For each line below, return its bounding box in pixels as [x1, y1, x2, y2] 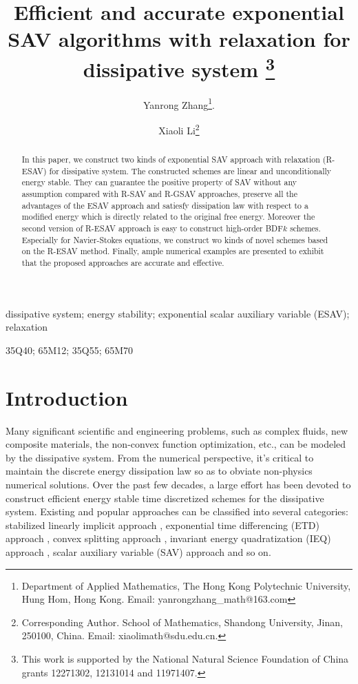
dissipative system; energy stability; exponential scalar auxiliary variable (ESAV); [6, 306, 350, 320]
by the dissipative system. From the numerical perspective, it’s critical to [6, 450, 314, 464]
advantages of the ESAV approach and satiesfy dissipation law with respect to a [21, 199, 308, 211]
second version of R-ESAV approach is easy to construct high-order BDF [21, 222, 283, 234]
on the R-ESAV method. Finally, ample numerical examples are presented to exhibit [21, 245, 324, 257]
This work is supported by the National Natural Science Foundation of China [21, 651, 349, 665]
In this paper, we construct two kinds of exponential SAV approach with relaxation [21, 154, 320, 165]
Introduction [6, 383, 128, 411]
